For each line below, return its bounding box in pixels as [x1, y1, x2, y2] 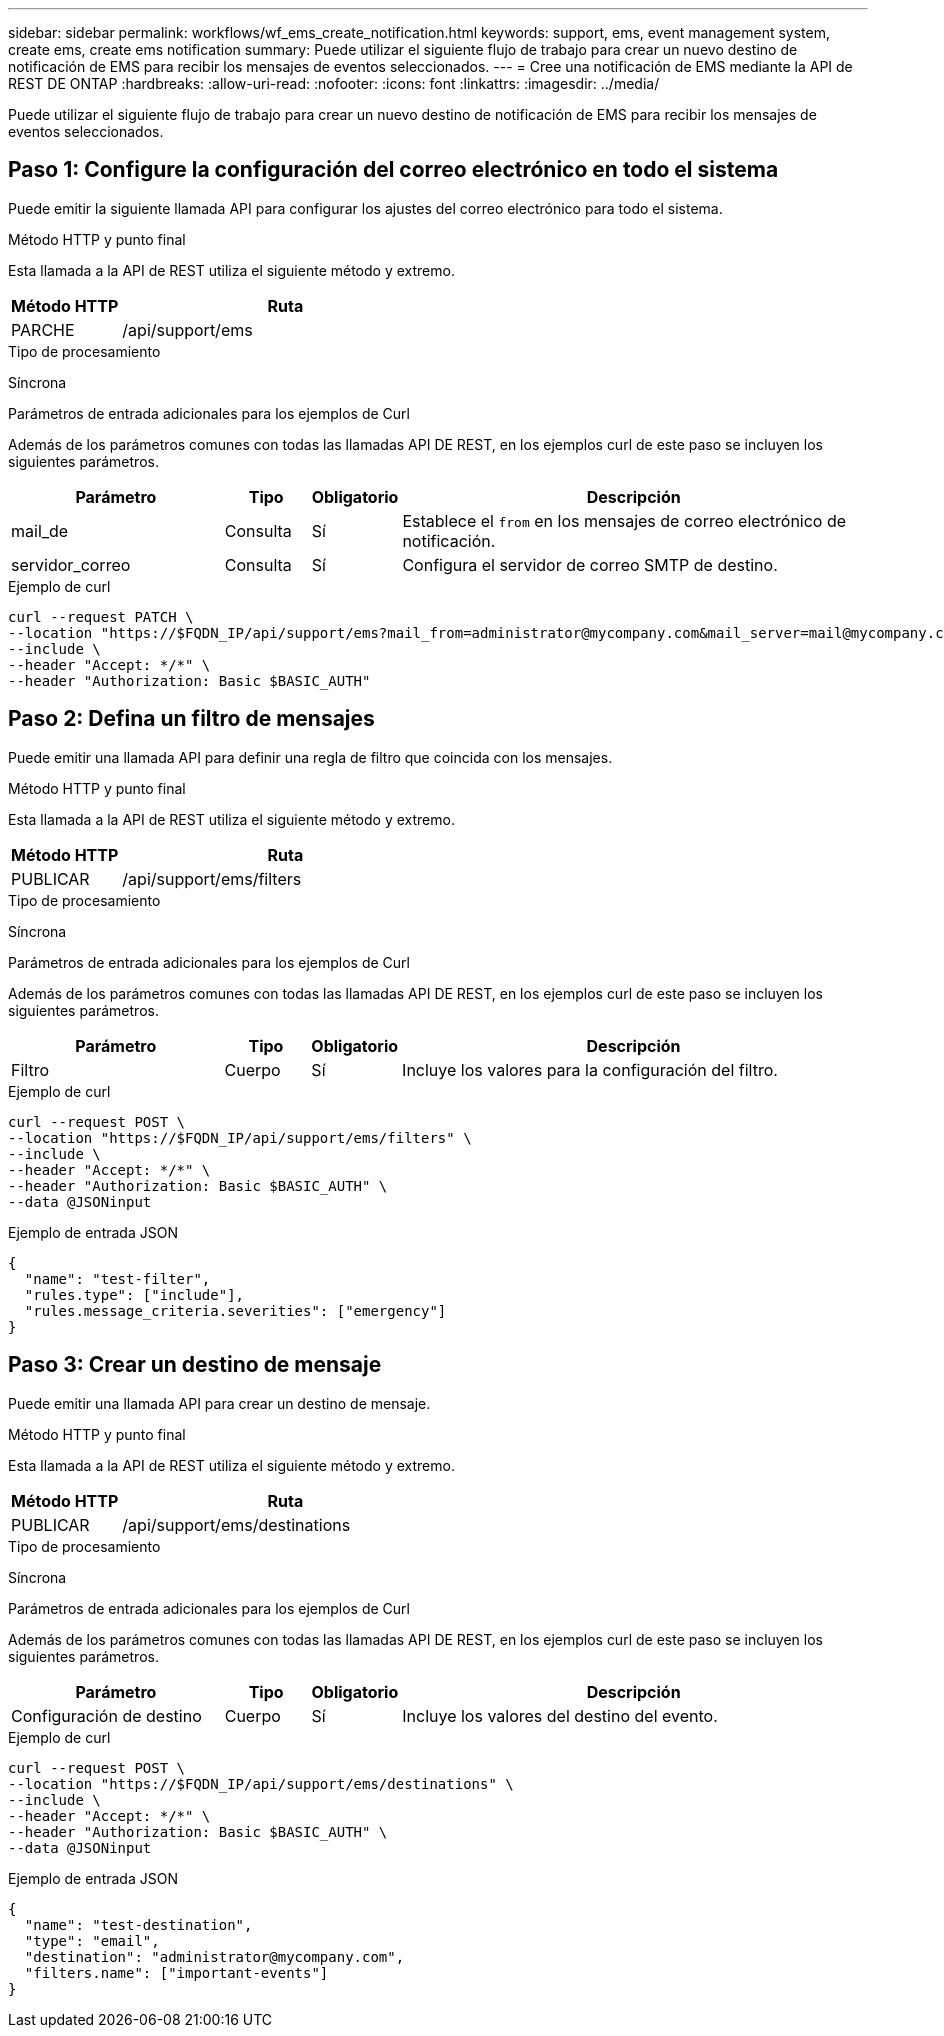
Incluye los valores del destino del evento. [402, 1705, 718, 1726]
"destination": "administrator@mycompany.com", [24, 1948, 405, 1965]
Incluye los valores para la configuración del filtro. [402, 1059, 778, 1080]
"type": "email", [24, 1932, 160, 1949]
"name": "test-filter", [24, 1270, 211, 1287]
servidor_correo [11, 554, 131, 575]
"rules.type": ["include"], [24, 1286, 245, 1303]
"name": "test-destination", [24, 1916, 253, 1933]
